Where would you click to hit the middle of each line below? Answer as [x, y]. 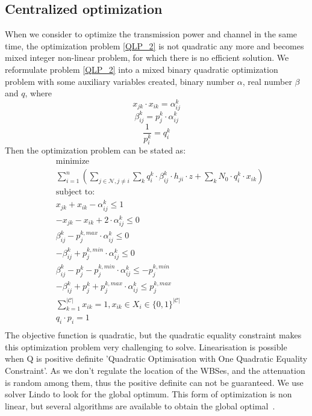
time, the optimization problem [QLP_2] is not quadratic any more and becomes [154, 45]
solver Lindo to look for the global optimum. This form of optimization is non [148, 394]
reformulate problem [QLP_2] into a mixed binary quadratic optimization [142, 69]
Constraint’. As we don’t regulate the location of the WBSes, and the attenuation [155, 370]
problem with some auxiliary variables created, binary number [120, 81]
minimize [73, 162]
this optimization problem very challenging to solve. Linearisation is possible [146, 346]
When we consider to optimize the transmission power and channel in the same [151, 34]
